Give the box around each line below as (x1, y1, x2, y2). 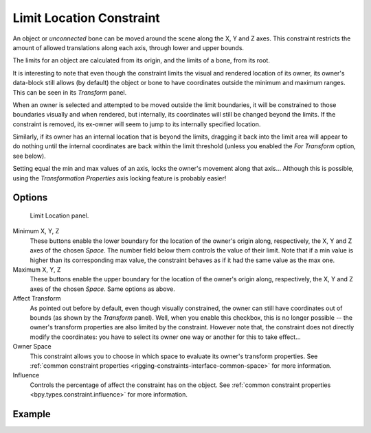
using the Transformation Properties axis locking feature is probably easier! (12, 174, 227, 182)
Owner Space (12, 342, 52, 351)
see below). (12, 152, 46, 160)
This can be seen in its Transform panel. (12, 88, 127, 96)
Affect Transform (12, 294, 61, 303)
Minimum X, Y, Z (12, 227, 60, 235)
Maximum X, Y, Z (12, 265, 61, 274)
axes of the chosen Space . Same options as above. (30, 285, 175, 293)
